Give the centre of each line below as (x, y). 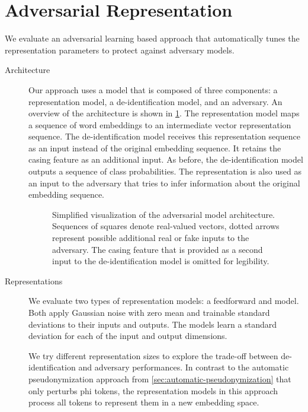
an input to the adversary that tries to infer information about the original (164, 183)
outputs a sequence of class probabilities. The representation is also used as (165, 171)
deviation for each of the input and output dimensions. (128, 336)
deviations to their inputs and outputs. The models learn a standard (153, 324)
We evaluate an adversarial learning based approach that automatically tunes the (152, 38)
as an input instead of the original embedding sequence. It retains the (155, 148)
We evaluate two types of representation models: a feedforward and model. (164, 301)
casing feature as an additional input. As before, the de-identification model (166, 159)
